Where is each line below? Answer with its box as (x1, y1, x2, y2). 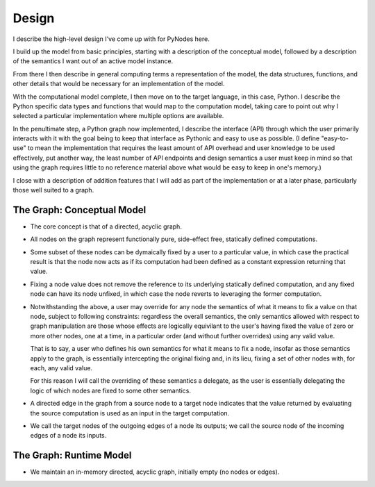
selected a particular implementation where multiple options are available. (12, 112, 224, 120)
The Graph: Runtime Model (12, 449, 132, 461)
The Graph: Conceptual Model (12, 204, 147, 215)
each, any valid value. (30, 364, 93, 372)
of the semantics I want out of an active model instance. (12, 57, 174, 65)
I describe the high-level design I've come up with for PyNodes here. (12, 35, 210, 43)
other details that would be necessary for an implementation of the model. (12, 80, 225, 88)
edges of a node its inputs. (30, 431, 107, 440)
